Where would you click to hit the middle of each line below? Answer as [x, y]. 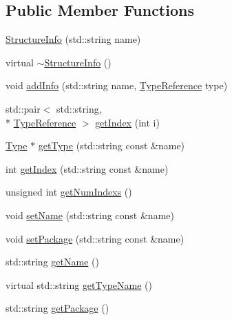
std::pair [23, 108]
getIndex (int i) [127, 122]
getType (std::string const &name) [112, 145]
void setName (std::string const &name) [90, 215]
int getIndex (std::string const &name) [87, 168]
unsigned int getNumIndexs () [69, 192]
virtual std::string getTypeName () [79, 284]
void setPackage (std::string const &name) [95, 238]
